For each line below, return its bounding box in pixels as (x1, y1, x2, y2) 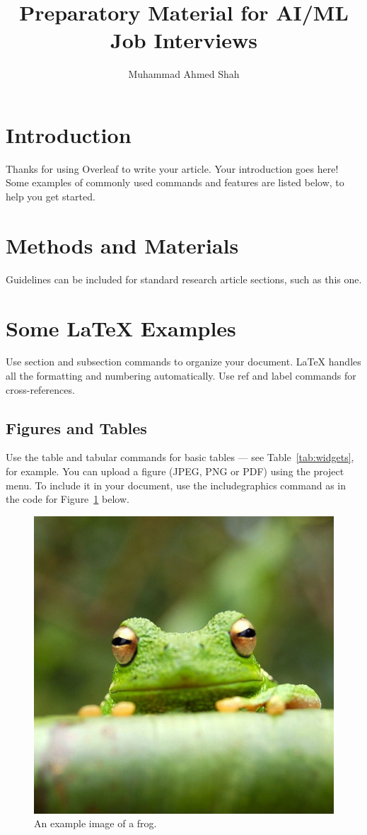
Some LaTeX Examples (6, 313, 236, 342)
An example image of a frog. (34, 816, 157, 831)
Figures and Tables (6, 416, 147, 438)
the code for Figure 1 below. (6, 492, 129, 506)
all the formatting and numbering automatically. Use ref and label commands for (6, 368, 356, 383)
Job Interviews (110, 25, 257, 55)
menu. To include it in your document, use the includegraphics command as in (6, 477, 346, 492)
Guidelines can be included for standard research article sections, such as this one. (6, 271, 362, 286)
